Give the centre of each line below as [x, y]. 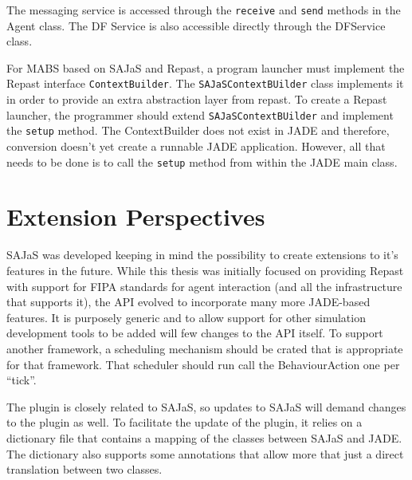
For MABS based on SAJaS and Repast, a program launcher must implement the [206, 67]
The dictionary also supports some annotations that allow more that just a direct [205, 453]
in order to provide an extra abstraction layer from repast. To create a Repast [197, 99]
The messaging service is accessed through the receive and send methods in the [204, 10]
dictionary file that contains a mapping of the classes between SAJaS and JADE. [204, 437]
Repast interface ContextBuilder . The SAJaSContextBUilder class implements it [205, 83]
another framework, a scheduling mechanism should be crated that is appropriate [205, 348]
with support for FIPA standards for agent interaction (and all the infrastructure [204, 286]
